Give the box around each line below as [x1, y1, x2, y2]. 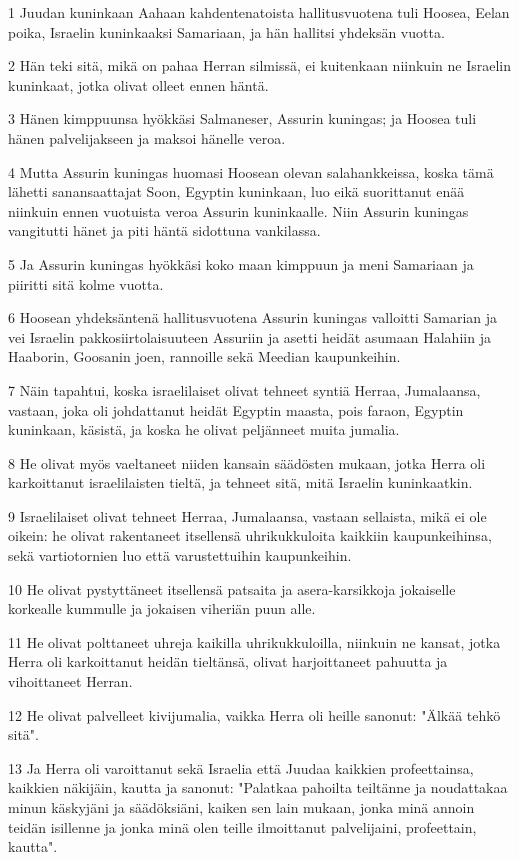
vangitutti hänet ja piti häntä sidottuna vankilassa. [8, 220, 321, 241]
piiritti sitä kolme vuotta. [8, 273, 164, 294]
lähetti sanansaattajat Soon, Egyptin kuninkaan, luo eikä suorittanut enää [8, 181, 465, 202]
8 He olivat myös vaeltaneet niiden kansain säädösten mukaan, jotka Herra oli [8, 452, 486, 473]
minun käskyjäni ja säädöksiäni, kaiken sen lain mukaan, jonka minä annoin [8, 797, 475, 817]
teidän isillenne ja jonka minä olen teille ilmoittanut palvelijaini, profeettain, [8, 816, 477, 837]
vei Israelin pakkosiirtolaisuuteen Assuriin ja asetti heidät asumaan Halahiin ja [8, 326, 491, 347]
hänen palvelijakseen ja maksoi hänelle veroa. [8, 127, 286, 148]
